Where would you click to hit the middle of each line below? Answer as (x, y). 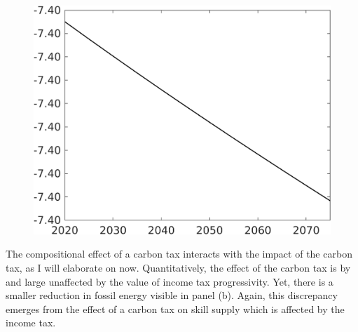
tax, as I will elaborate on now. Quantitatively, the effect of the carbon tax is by (178, 267)
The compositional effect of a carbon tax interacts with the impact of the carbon (179, 254)
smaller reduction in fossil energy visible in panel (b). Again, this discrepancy (172, 295)
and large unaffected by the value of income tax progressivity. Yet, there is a (170, 281)
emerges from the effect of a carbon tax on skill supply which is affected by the (175, 308)
